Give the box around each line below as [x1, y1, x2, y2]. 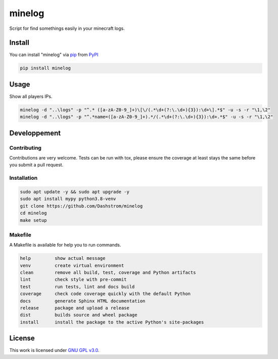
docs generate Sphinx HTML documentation [20, 298, 146, 304]
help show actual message [20, 256, 106, 261]
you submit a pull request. [9, 162, 64, 168]
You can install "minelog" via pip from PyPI [9, 52, 99, 58]
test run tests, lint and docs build [20, 284, 135, 290]
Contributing [9, 144, 41, 151]
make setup [20, 217, 47, 223]
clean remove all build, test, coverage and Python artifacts [20, 270, 196, 275]
